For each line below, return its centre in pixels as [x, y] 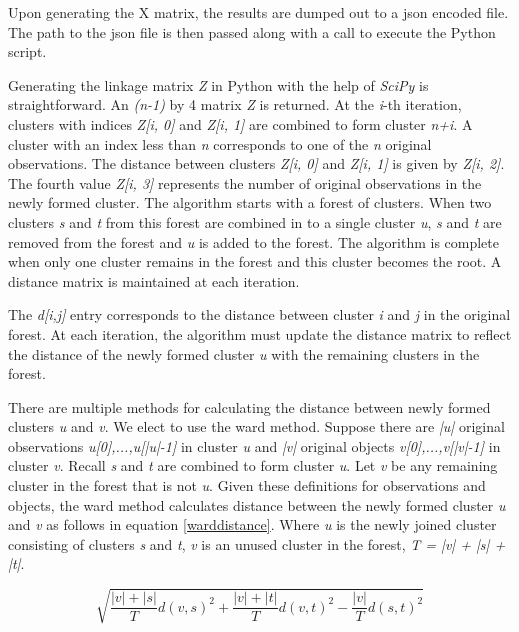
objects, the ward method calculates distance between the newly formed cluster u [257, 504]
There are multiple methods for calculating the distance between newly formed [249, 406]
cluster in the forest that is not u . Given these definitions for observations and [247, 485]
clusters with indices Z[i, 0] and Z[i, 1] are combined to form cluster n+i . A [240, 123]
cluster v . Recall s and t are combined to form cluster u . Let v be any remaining [253, 465]
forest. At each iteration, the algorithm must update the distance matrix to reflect [260, 333]
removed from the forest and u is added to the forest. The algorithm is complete [253, 241]
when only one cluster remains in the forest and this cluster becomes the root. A [255, 261]
